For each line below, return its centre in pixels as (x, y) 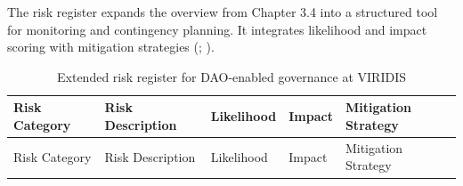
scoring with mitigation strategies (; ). (111, 47)
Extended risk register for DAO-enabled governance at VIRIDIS (231, 76)
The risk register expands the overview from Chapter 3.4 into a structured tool (223, 12)
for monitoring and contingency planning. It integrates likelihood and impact (217, 29)
